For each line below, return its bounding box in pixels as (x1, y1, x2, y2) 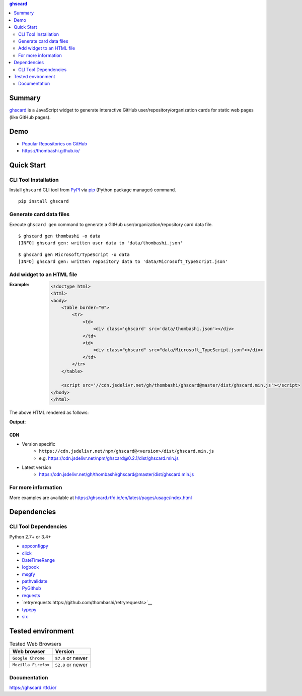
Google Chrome (12, 655, 45, 661)
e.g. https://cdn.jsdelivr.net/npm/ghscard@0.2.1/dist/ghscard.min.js (39, 455, 179, 461)
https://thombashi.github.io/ (22, 147, 80, 153)
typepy (22, 606, 37, 613)
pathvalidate (22, 578, 48, 584)
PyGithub (22, 585, 41, 592)
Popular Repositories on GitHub (22, 140, 88, 146)
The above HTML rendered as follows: (9, 409, 89, 416)
